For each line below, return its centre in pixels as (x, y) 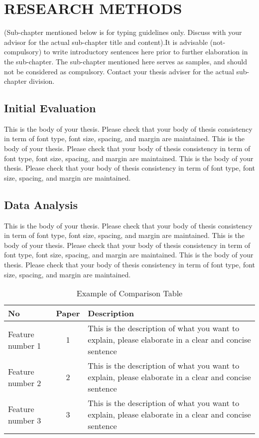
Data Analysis (41, 204)
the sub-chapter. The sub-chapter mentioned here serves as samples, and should (126, 61)
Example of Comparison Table (129, 293)
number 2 (25, 383)
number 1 (25, 345)
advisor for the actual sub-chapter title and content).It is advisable (106, 42)
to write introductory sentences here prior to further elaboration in (146, 52)
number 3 (25, 420)
